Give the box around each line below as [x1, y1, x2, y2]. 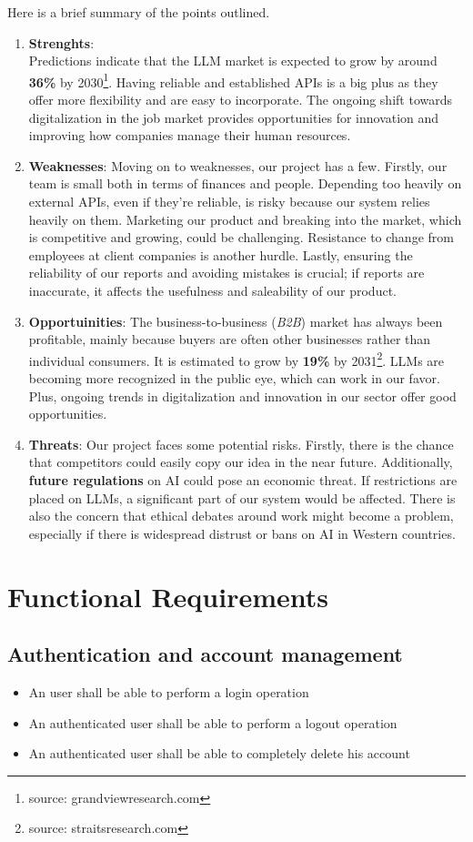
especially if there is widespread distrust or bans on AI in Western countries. [28, 523, 456, 543]
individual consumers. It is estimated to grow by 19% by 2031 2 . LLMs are [28, 348, 445, 370]
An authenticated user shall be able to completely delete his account [28, 744, 410, 763]
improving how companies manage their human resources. [28, 126, 351, 145]
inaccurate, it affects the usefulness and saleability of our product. [28, 280, 397, 299]
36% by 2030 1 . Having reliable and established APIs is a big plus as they [28, 69, 438, 91]
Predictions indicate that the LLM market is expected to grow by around [28, 51, 438, 70]
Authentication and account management [7, 640, 403, 668]
